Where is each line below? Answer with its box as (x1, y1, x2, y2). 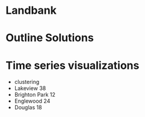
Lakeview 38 (14, 85, 46, 92)
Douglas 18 (14, 104, 43, 111)
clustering (14, 79, 40, 86)
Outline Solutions (5, 31, 94, 45)
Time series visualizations (5, 58, 140, 72)
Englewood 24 (14, 97, 51, 105)
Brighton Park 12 (14, 91, 55, 98)
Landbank (5, 4, 57, 17)
